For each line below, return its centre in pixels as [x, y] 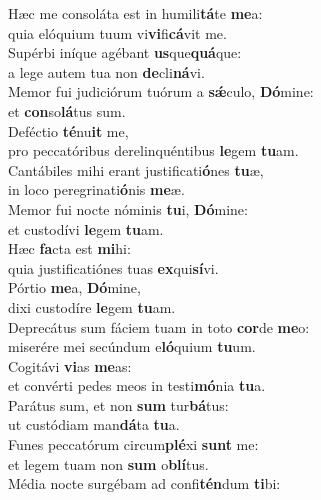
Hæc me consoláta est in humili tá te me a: [135, 13]
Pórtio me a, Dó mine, [74, 287]
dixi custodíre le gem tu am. [92, 306]
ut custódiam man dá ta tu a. [94, 424]
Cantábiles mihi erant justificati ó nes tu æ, [136, 169]
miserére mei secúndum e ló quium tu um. [132, 346]
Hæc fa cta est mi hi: [69, 248]
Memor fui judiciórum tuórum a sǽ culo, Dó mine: [161, 91]
